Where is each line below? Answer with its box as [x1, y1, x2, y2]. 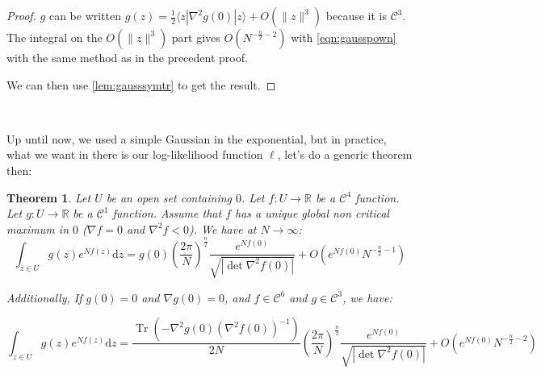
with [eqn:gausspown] [291, 29, 396, 45]
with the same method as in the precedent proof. [6, 49, 248, 65]
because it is [325, 7, 387, 23]
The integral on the [6, 29, 103, 45]
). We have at [189, 220, 257, 237]
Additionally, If [6, 289, 82, 305]
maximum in [6, 220, 69, 237]
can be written [48, 7, 122, 23]
